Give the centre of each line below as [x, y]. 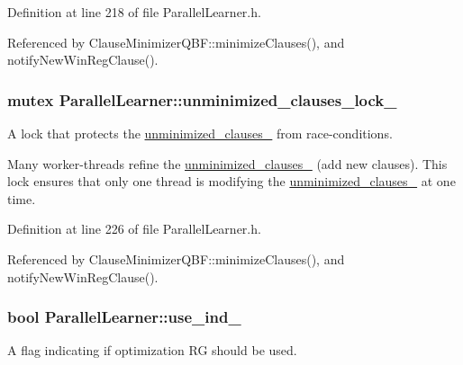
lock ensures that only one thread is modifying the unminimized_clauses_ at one [231, 181]
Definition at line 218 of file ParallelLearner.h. [134, 12]
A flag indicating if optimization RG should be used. [152, 350]
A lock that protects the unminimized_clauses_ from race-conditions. [200, 133]
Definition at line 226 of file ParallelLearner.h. [134, 229]
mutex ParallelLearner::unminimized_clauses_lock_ [202, 99]
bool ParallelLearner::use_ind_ [124, 317]
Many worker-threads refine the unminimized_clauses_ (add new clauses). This [227, 163]
